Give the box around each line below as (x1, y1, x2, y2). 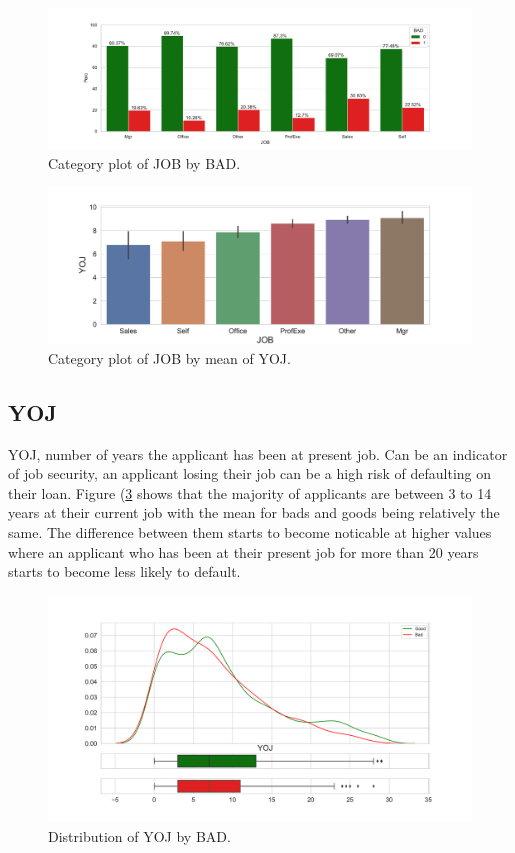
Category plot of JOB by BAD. (48, 152, 241, 173)
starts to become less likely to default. (8, 561, 241, 582)
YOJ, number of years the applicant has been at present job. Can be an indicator (8, 443, 508, 464)
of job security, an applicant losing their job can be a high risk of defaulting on (8, 463, 492, 484)
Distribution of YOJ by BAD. (48, 825, 231, 846)
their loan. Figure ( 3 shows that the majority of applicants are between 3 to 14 (8, 482, 492, 503)
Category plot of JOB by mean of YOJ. (48, 347, 291, 368)
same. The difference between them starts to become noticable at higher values (8, 522, 492, 543)
